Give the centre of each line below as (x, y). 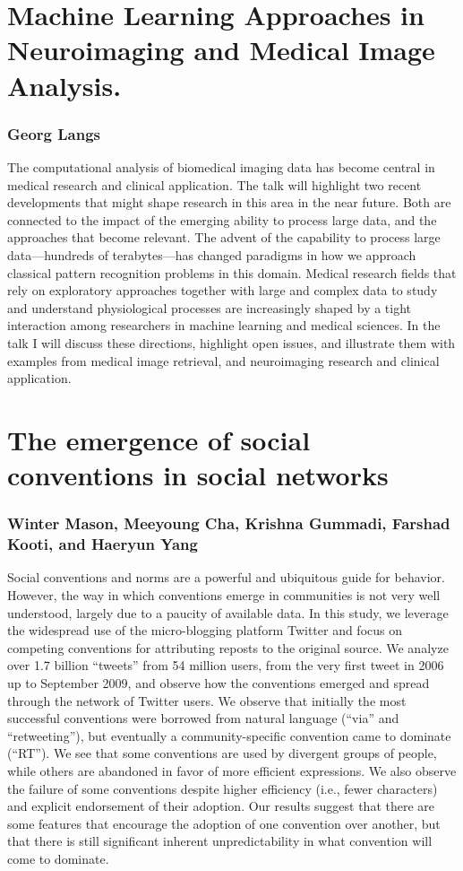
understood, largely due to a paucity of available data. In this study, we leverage (228, 612)
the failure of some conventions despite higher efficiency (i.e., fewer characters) (223, 788)
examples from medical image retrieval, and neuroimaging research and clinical (223, 360)
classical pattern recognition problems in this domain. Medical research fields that (232, 272)
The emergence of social (159, 439)
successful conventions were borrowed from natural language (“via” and (203, 718)
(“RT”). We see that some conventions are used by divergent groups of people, (222, 753)
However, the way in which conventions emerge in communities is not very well (224, 594)
